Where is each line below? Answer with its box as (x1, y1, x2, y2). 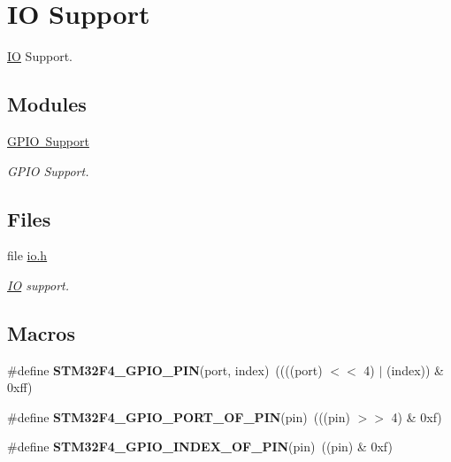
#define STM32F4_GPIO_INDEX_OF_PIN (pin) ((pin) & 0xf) (7, 437, 393, 456)
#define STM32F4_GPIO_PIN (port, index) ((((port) (7, 360, 323, 379)
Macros (7, 319, 75, 346)
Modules (7, 90, 87, 118)
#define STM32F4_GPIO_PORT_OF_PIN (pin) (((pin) (7, 407, 350, 426)
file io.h (7, 246, 48, 265)
